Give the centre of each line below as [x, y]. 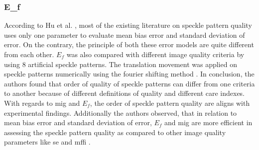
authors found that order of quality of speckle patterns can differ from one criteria [129, 83]
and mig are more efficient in [208, 122]
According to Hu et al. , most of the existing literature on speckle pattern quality [128, 25]
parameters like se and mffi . [47, 142]
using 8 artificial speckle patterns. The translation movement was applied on [121, 64]
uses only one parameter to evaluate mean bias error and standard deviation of [125, 35]
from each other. [29, 54]
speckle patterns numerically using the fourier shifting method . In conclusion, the [129, 74]
